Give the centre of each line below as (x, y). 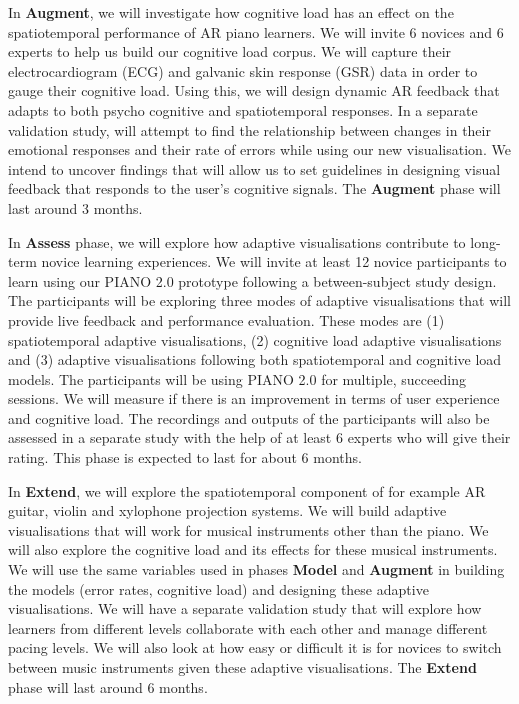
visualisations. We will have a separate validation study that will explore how (245, 608)
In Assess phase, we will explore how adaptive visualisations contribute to (237, 241)
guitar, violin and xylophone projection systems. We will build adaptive (227, 510)
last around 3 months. (75, 207)
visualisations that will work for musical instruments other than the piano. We (248, 529)
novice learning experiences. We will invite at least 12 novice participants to (274, 261)
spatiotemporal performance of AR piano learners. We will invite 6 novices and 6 (256, 31)
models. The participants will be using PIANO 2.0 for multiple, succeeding (237, 378)
